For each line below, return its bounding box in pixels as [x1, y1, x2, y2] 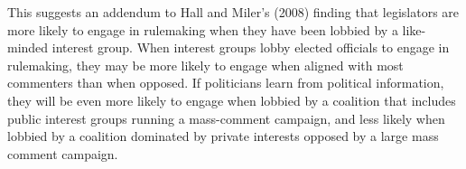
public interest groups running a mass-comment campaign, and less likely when [7, 108, 445, 127]
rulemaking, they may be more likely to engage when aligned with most [7, 55, 404, 74]
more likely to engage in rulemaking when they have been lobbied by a [7, 20, 398, 39]
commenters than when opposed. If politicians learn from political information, [7, 73, 444, 92]
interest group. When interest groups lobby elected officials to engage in [51, 38, 450, 57]
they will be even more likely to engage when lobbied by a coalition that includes [7, 90, 456, 109]
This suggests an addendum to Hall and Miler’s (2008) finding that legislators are [7, 3, 460, 21]
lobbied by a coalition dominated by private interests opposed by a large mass [7, 127, 439, 146]
